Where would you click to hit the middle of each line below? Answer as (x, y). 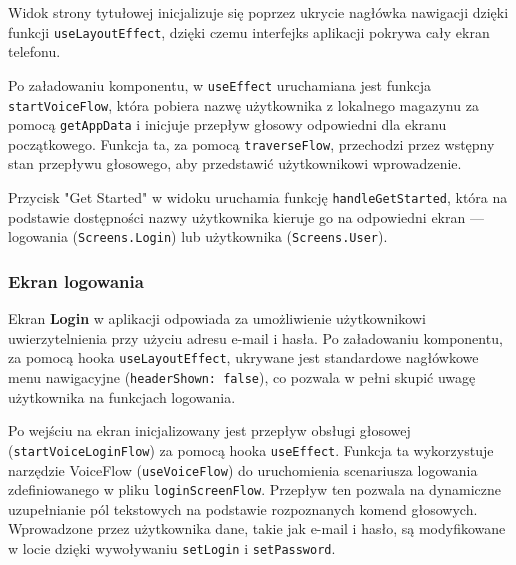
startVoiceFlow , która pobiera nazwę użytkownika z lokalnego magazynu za (243, 104)
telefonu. (34, 51)
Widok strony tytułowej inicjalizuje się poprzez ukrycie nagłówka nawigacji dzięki (258, 12)
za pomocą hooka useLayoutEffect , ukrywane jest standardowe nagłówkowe (243, 357)
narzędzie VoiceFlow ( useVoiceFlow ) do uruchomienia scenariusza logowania (243, 469)
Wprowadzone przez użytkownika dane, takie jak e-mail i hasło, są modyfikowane (257, 528)
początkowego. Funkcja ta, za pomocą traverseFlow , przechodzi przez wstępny (251, 143)
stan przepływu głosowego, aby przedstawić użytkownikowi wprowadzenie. (235, 163)
